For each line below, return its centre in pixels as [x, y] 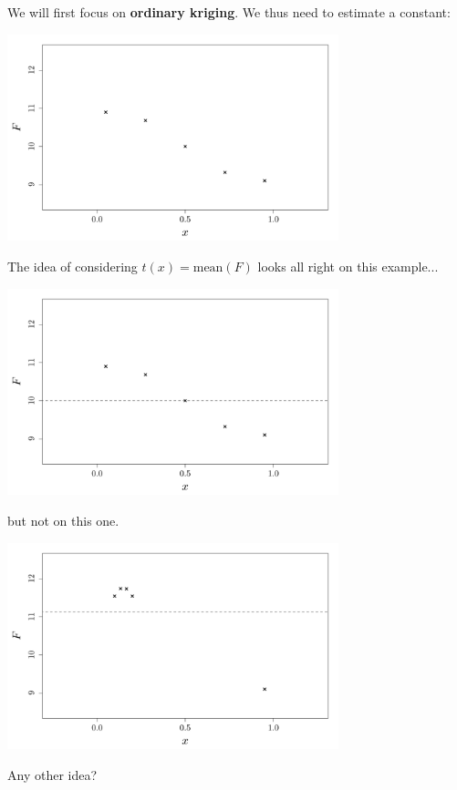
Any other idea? [52, 774]
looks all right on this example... [348, 266]
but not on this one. [63, 520]
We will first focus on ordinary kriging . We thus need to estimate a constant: [229, 12]
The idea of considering [73, 266]
